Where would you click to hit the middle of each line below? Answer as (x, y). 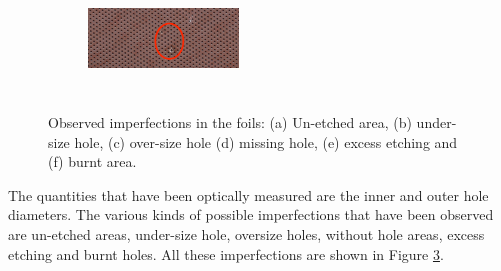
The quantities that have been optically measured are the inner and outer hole (248, 194)
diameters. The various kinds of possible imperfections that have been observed (251, 214)
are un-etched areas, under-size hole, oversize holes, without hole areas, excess (246, 233)
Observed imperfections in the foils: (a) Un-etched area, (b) (230, 121)
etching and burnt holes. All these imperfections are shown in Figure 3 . (226, 253)
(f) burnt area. (92, 161)
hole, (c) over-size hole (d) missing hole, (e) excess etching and (266, 141)
